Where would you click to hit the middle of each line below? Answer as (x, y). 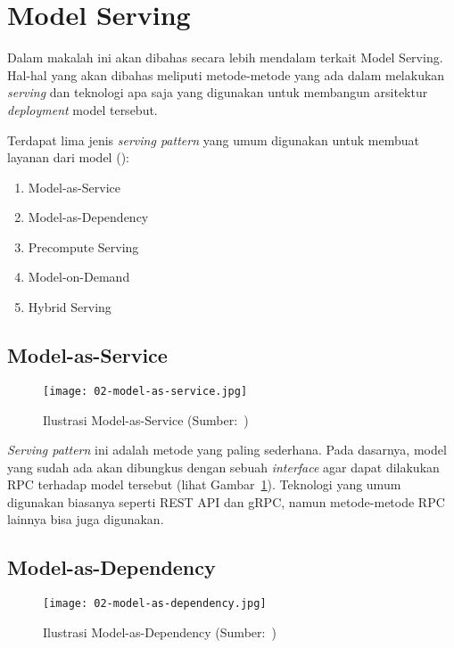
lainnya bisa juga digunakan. (86, 519)
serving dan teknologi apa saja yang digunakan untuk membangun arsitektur (218, 92)
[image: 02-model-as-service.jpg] (145, 391)
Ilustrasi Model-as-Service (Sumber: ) (146, 419)
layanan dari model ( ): (68, 157)
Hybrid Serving (70, 307)
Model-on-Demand (79, 277)
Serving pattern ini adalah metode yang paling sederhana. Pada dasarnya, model (227, 450)
